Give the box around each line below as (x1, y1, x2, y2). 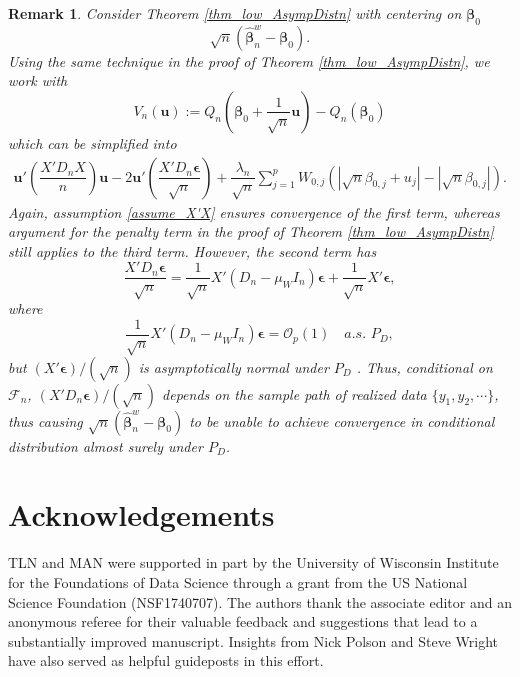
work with (8, 70, 68, 91)
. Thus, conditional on (356, 356, 493, 377)
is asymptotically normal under (138, 356, 329, 377)
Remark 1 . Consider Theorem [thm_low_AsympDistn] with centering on (8, 3, 462, 23)
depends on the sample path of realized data (162, 383, 427, 404)
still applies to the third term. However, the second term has (8, 240, 377, 261)
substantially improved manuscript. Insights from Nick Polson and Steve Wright (8, 630, 499, 651)
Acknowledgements (8, 494, 275, 535)
